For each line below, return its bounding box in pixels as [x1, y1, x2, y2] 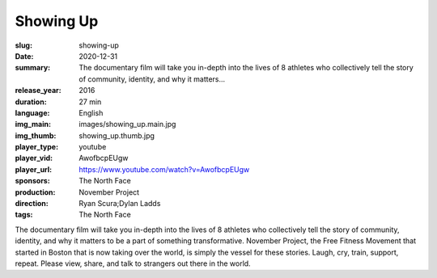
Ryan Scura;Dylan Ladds [78, 199, 161, 208]
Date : [15, 51, 34, 61]
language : [15, 107, 50, 117]
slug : [15, 40, 32, 50]
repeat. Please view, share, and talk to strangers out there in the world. [15, 259, 251, 268]
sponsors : [15, 176, 50, 186]
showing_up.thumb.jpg [78, 130, 155, 141]
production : [15, 187, 56, 197]
